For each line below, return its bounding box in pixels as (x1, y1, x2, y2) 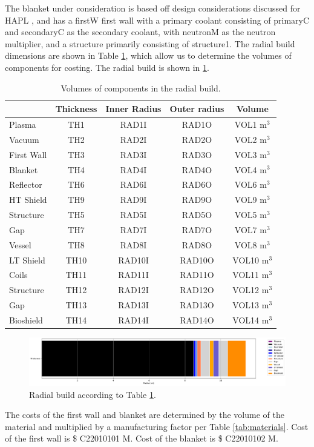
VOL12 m (232, 283, 269, 296)
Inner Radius (105, 102, 162, 115)
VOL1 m (234, 118, 267, 130)
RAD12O (180, 283, 214, 296)
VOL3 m (234, 148, 267, 161)
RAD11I (118, 268, 149, 281)
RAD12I (118, 283, 149, 296)
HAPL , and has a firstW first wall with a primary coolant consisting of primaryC (5, 13, 310, 26)
